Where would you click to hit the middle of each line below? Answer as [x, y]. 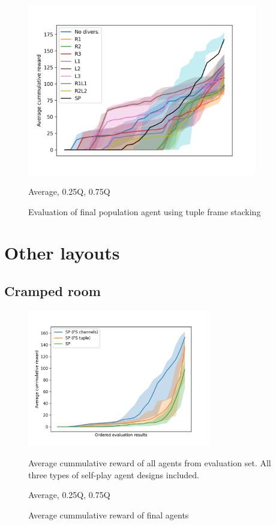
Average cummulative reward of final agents [109, 515]
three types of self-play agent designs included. [114, 474]
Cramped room [52, 291]
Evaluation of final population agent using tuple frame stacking [145, 211]
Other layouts [62, 253]
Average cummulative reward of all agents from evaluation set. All [150, 463]
